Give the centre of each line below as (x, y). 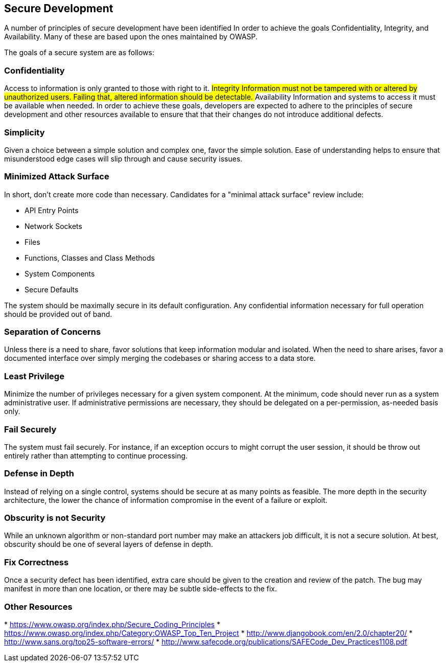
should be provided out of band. (58, 314)
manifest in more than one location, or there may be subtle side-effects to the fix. (141, 589)
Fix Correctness (37, 562)
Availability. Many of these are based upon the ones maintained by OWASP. (131, 37)
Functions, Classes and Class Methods (90, 258)
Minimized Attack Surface (57, 177)
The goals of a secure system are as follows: (79, 53)
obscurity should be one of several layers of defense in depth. (109, 544)
